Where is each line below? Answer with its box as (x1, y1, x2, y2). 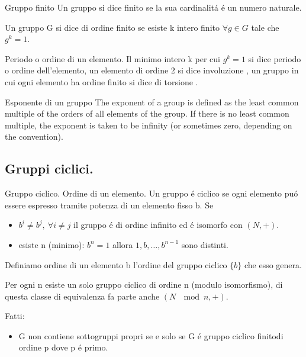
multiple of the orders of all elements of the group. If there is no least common (5, 107, 289, 120)
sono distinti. (181, 238, 228, 250)
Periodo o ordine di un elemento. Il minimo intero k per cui (5, 52, 220, 65)
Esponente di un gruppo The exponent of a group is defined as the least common (5, 95, 299, 108)
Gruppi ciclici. (5, 159, 94, 178)
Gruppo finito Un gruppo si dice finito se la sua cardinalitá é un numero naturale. (5, 1, 302, 13)
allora (112, 238, 133, 250)
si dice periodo (248, 52, 301, 65)
